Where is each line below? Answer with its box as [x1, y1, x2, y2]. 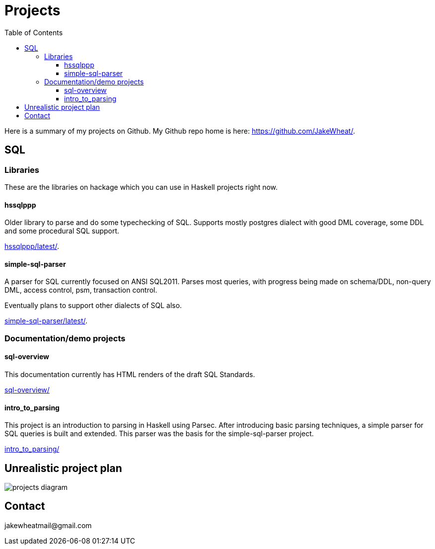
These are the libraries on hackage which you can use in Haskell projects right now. [4, 182, 278, 191]
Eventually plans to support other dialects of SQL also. [4, 301, 182, 310]
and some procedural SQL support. [4, 227, 120, 235]
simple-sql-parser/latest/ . [4, 316, 88, 325]
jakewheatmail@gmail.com [4, 521, 92, 530]
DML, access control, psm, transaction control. [4, 286, 157, 295]
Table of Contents [4, 28, 63, 37]
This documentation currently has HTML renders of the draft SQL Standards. [4, 370, 255, 379]
